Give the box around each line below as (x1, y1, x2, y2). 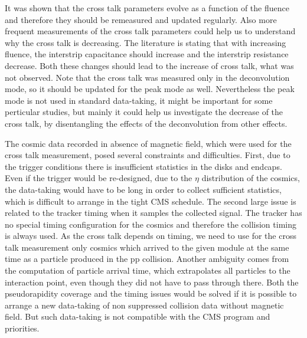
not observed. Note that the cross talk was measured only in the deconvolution (5, 71, 290, 83)
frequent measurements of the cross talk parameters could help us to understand (5, 25, 296, 37)
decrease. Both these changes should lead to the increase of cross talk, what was (5, 59, 294, 71)
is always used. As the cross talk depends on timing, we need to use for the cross (5, 229, 296, 242)
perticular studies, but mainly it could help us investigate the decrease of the (5, 106, 283, 118)
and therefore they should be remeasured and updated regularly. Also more (5, 13, 277, 25)
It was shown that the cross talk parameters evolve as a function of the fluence (5, 2, 289, 14)
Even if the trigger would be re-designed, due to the (5, 172, 192, 184)
